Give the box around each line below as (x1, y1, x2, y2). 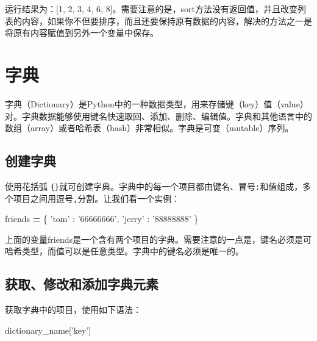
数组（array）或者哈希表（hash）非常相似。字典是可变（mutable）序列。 (5, 121, 294, 134)
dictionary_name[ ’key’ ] (5, 323, 91, 336)
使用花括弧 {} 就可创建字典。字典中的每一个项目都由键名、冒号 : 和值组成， (5, 179, 303, 192)
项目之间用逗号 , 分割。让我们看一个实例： (13, 192, 180, 204)
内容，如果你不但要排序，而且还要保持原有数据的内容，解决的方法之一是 (21, 14, 312, 27)
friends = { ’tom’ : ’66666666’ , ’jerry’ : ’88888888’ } (5, 212, 199, 225)
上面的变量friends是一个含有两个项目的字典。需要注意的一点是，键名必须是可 (5, 232, 312, 245)
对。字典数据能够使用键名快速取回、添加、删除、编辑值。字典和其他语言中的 (5, 109, 312, 122)
